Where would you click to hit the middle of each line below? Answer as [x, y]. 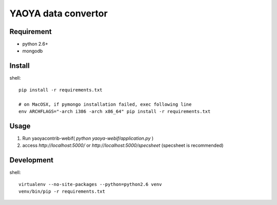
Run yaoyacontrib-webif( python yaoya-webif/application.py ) [88, 138]
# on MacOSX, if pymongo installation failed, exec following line [105, 104]
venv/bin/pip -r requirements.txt [62, 191]
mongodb [33, 51]
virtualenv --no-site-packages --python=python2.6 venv [90, 184]
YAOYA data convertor [58, 13]
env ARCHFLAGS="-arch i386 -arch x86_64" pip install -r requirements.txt [115, 111]
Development [32, 160]
